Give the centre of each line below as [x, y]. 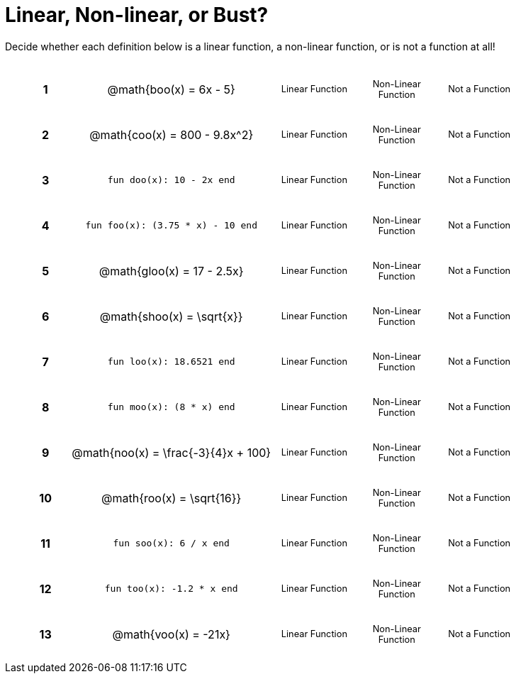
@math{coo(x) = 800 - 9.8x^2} [172, 134]
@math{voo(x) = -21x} [171, 634]
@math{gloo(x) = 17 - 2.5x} [171, 271]
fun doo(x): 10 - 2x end [171, 180]
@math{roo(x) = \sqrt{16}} [172, 498]
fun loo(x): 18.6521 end [171, 362]
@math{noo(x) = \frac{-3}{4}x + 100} [172, 452]
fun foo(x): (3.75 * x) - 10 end [172, 226]
